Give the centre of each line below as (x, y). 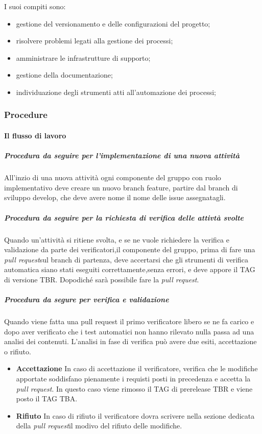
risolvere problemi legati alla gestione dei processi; (94, 41)
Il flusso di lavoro (35, 135)
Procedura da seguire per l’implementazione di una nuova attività (122, 155)
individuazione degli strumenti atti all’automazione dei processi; (116, 92)
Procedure (26, 115)
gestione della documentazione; (64, 75)
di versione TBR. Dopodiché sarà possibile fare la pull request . (102, 279)
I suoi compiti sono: (35, 6)
